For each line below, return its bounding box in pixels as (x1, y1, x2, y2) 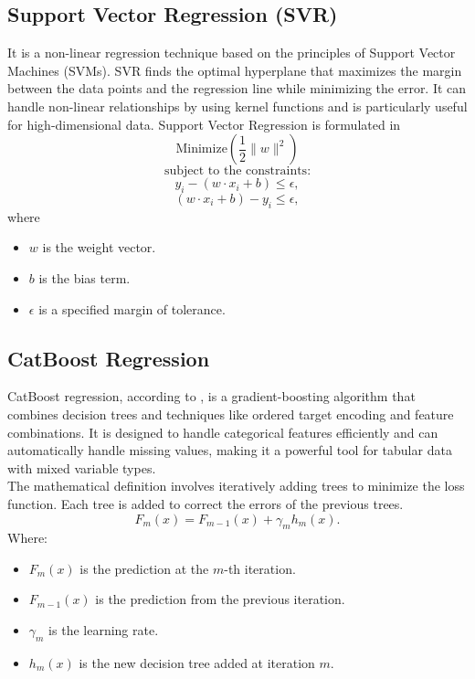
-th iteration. (224, 558, 296, 578)
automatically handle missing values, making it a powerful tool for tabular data (7, 440, 452, 460)
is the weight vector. (42, 238, 156, 257)
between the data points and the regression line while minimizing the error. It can (7, 79, 467, 98)
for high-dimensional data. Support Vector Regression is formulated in (7, 114, 401, 133)
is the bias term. (38, 268, 131, 287)
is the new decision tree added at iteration (79, 652, 315, 672)
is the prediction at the (79, 558, 209, 578)
